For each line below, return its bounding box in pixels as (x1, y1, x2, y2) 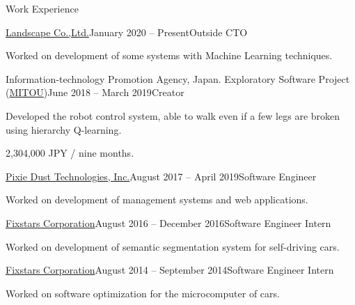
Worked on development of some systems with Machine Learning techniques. (6, 48, 333, 63)
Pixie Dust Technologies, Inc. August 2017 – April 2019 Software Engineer (6, 169, 317, 183)
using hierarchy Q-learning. (6, 122, 122, 136)
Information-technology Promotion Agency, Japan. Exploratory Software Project (6, 71, 350, 86)
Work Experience (6, 1, 79, 15)
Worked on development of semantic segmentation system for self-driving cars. (6, 239, 340, 253)
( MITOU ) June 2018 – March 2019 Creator (6, 85, 184, 100)
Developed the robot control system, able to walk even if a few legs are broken (6, 108, 340, 123)
